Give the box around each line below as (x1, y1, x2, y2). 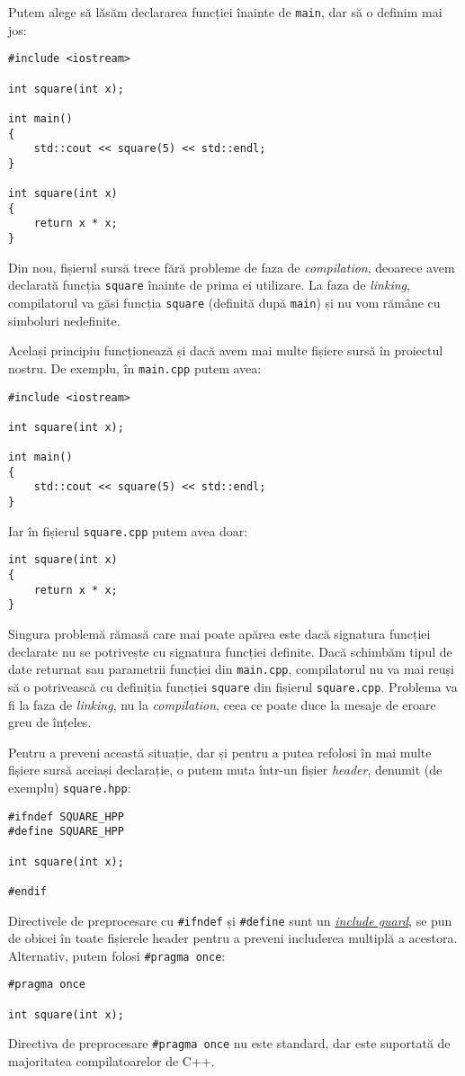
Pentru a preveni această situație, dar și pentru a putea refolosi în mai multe (8, 742, 432, 761)
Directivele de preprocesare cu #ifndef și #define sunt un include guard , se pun (8, 910, 452, 929)
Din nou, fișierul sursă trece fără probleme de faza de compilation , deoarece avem (8, 257, 455, 276)
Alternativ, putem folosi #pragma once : (8, 946, 226, 964)
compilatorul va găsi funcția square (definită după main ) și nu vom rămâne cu (8, 293, 441, 312)
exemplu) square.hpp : (8, 777, 131, 796)
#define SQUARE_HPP (8, 825, 124, 838)
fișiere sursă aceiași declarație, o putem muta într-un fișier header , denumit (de (8, 760, 443, 779)
